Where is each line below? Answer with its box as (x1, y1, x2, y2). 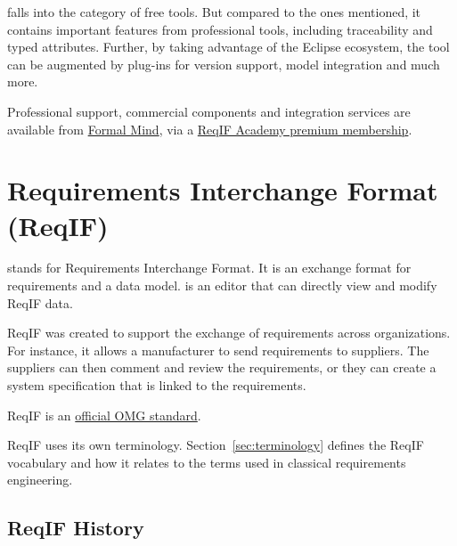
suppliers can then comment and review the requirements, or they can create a (7, 358, 437, 377)
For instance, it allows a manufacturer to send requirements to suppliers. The (7, 340, 429, 359)
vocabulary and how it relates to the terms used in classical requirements (7, 452, 406, 471)
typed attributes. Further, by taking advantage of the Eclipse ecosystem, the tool (7, 37, 450, 56)
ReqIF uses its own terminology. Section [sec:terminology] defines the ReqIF (7, 436, 424, 454)
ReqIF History (7, 514, 144, 542)
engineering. (7, 470, 73, 489)
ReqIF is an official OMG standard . (7, 405, 201, 424)
